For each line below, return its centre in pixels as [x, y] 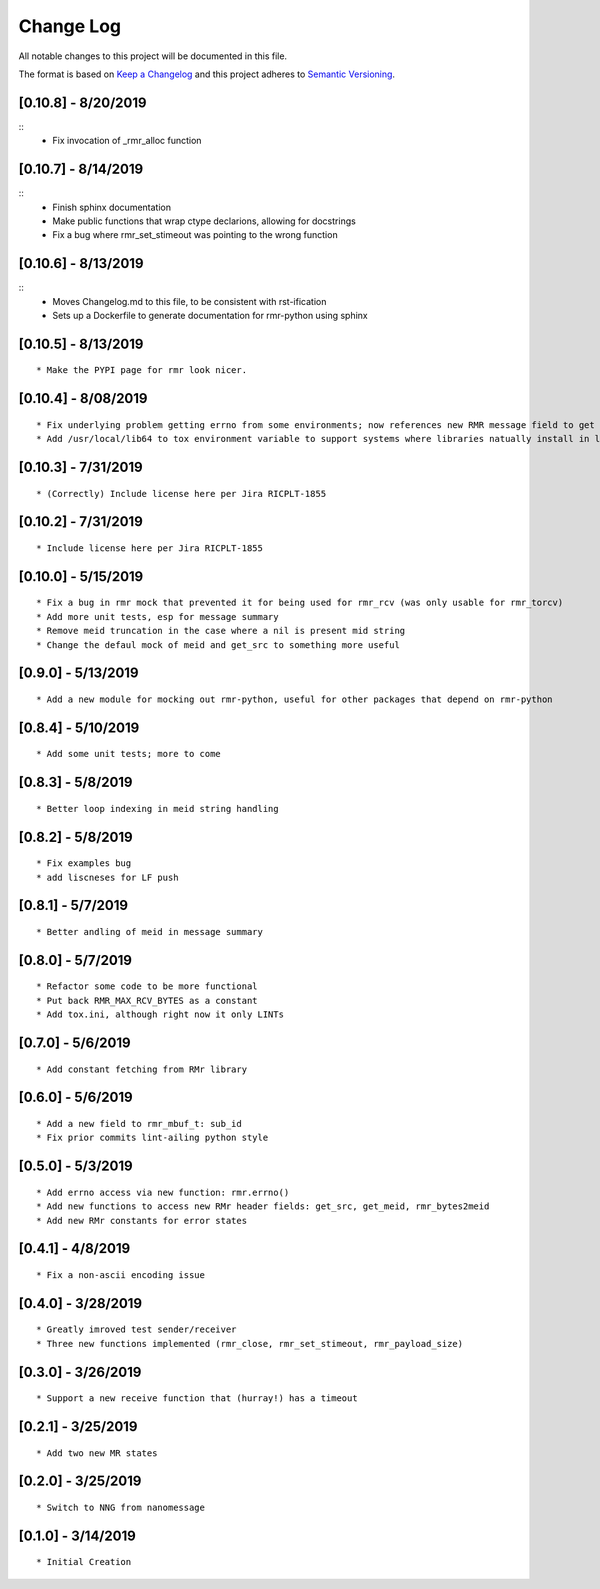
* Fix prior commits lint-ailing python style [152, 1138]
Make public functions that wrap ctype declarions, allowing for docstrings [204, 221]
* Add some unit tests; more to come [129, 754]
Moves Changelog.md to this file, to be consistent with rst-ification [189, 301]
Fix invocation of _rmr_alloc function [127, 141]
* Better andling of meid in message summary [150, 932]
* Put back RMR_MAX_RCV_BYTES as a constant [147, 1000]
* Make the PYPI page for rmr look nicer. [142, 370]
